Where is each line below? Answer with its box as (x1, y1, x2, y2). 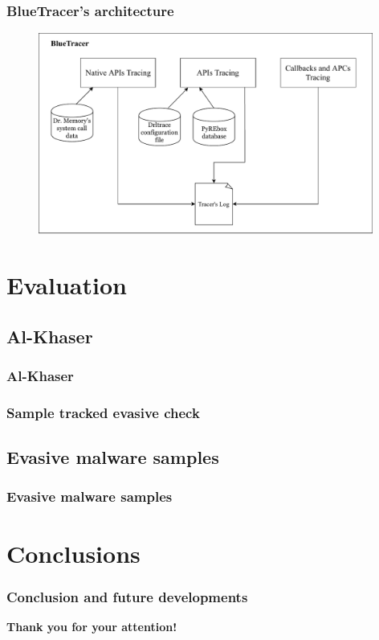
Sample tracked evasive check (6, 402, 200, 422)
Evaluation (6, 269, 127, 302)
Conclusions (6, 536, 141, 569)
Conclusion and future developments (6, 586, 248, 606)
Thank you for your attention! (6, 617, 177, 634)
